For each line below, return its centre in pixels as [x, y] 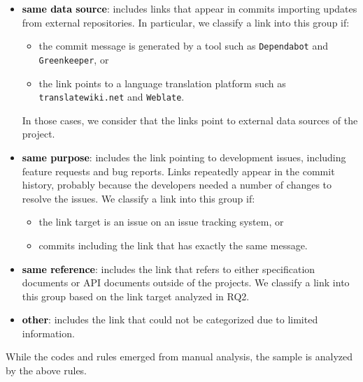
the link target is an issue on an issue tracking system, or [161, 222]
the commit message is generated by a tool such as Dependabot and [183, 46]
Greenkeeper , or [74, 59]
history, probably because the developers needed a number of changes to [177, 185]
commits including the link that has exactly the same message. [173, 245]
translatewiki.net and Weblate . [112, 97]
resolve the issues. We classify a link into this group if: [138, 198]
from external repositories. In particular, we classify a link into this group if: [186, 22]
